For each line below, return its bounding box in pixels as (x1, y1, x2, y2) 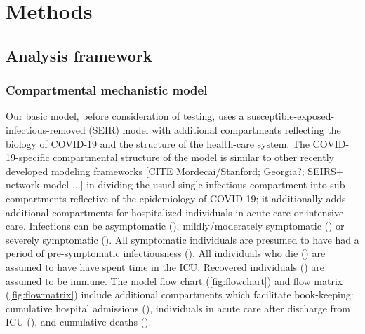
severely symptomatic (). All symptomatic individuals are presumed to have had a (6, 232, 359, 246)
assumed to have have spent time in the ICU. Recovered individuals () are (6, 259, 324, 274)
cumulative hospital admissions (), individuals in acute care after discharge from (6, 300, 351, 315)
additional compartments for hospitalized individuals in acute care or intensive (6, 204, 344, 219)
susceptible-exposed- (247, 109, 335, 123)
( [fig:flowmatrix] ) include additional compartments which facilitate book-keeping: (6, 287, 354, 302)
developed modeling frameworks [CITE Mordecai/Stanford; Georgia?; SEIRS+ (6, 163, 344, 178)
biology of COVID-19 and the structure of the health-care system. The (6, 136, 310, 151)
